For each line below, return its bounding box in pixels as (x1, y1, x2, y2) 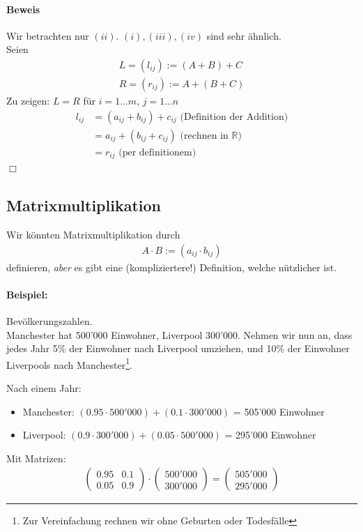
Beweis (6, 1, 40, 16)
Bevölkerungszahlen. (6, 314, 93, 328)
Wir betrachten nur (6, 28, 89, 43)
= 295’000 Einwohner (224, 427, 316, 442)
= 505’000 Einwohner (233, 404, 325, 418)
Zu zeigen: (6, 93, 50, 108)
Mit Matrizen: (6, 450, 66, 465)
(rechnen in (180, 130, 229, 141)
